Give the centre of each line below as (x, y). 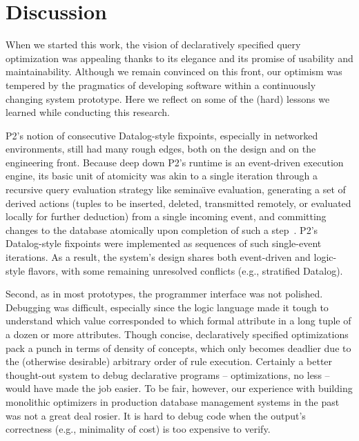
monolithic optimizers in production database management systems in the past (173, 401)
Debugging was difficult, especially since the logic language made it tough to (167, 307)
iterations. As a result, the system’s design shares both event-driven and (158, 257)
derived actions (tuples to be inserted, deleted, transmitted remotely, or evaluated (178, 203)
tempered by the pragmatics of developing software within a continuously (161, 85)
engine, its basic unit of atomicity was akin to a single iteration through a (162, 176)
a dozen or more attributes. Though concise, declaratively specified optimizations (177, 334)
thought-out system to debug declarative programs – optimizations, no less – (168, 374)
